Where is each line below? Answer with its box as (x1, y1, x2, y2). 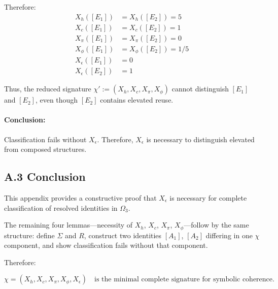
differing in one (205, 230, 253, 240)
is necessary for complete (169, 192, 247, 203)
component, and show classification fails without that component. (4, 240, 208, 250)
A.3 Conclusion (4, 169, 86, 184)
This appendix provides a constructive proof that (4, 192, 157, 203)
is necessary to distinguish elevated (146, 134, 255, 144)
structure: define (4, 230, 55, 240)
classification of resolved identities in (4, 202, 118, 213)
